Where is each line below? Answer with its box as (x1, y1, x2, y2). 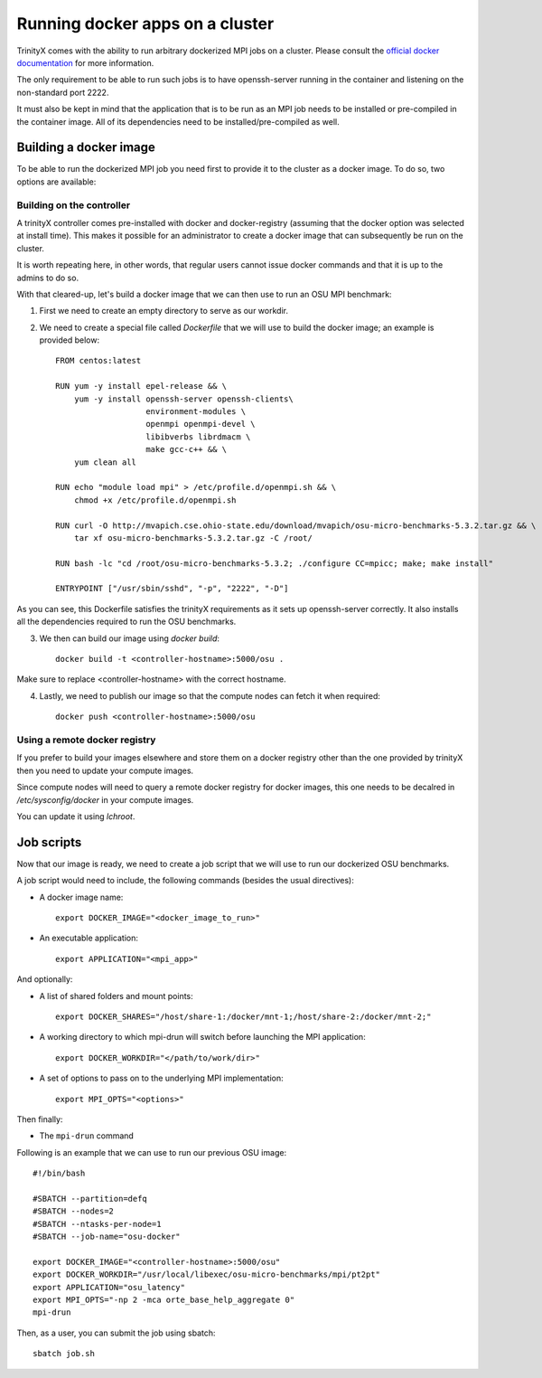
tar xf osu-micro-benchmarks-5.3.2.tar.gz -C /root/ (73, 533, 313, 543)
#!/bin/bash (33, 1168, 86, 1179)
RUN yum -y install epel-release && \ (55, 381, 228, 392)
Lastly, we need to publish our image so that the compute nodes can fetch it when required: (39, 690, 381, 701)
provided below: (39, 335, 99, 345)
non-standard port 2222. (16, 87, 109, 98)
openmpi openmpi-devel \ (145, 419, 257, 429)
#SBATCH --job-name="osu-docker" (33, 1232, 181, 1242)
